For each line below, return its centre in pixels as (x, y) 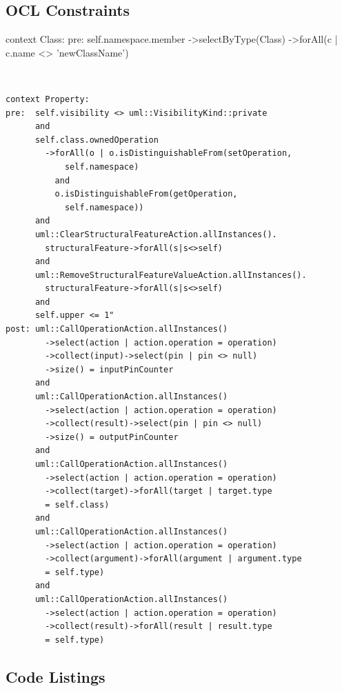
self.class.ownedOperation (97, 140)
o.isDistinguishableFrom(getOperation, (146, 194)
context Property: (48, 99)
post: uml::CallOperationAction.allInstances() (117, 329)
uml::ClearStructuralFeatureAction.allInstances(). (156, 234)
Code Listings (56, 676)
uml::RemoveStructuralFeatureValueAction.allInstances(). (171, 275)
